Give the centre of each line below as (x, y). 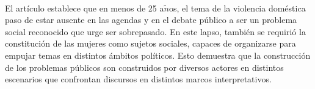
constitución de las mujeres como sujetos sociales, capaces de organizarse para (150, 43)
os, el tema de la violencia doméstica (237, 8)
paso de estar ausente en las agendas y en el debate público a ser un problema (151, 20)
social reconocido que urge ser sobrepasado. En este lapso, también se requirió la (155, 31)
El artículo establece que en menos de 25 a (85, 8)
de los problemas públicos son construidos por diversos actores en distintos (144, 67)
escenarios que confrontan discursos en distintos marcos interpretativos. (138, 79)
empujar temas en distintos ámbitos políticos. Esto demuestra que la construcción (158, 55)
